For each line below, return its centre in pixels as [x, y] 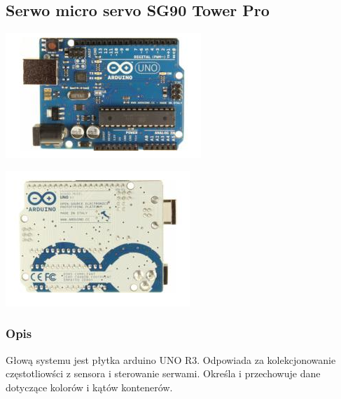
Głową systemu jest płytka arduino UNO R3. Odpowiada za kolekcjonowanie [171, 359]
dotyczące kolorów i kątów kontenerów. [89, 387]
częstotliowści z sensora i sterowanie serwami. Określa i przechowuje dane [163, 373]
